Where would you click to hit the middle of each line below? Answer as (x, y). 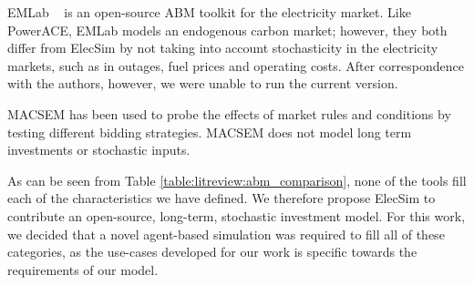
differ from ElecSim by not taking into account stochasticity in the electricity (223, 48)
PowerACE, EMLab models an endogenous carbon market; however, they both (227, 30)
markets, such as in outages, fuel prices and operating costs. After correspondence (236, 65)
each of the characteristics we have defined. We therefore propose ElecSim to (222, 198)
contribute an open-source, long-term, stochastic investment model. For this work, (237, 215)
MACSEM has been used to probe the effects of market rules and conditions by (229, 113)
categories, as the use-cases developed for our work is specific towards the (212, 252)
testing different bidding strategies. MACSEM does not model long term (210, 132)
